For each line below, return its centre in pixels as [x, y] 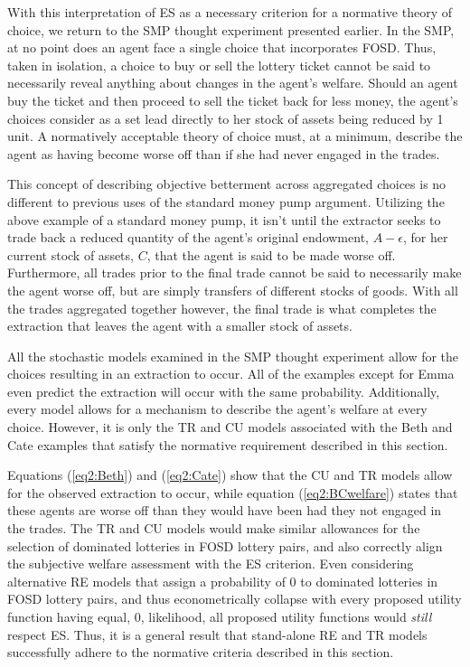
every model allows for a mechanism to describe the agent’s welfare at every [217, 409]
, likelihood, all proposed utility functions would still [286, 616]
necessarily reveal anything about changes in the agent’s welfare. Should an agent [233, 83]
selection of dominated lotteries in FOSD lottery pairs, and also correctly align [225, 545]
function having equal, [69, 616]
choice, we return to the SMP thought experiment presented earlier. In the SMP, [231, 29]
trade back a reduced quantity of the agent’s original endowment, [188, 237]
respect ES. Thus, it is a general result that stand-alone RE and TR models [217, 634]
